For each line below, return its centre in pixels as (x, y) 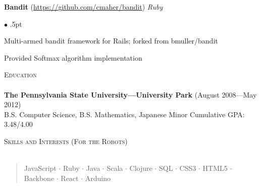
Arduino (98, 178)
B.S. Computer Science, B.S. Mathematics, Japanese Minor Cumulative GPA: (124, 114)
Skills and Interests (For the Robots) (66, 141)
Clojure (141, 168)
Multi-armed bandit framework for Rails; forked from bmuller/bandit (111, 41)
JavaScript (40, 168)
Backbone (39, 178)
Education (20, 75)
